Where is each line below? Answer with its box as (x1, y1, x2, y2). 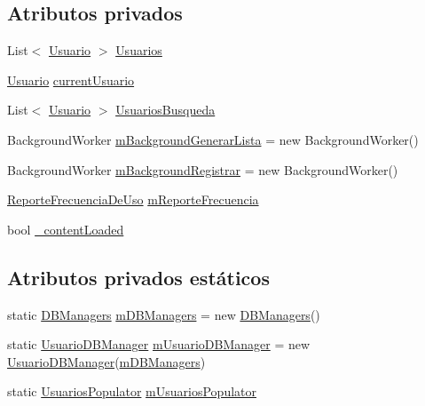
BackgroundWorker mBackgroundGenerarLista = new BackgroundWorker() (7, 130, 419, 148)
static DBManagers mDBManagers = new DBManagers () (7, 305, 320, 323)
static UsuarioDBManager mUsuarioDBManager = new (7, 335, 311, 354)
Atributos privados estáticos (7, 263, 270, 291)
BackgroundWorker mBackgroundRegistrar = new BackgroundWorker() (7, 160, 398, 179)
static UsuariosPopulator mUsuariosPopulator (7, 382, 256, 401)
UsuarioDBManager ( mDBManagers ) (7, 352, 206, 370)
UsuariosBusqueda (115, 100, 216, 119)
